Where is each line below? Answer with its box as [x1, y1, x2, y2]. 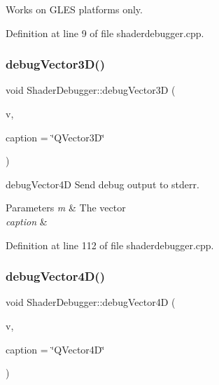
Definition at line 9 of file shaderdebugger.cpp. [6, 25, 204, 40]
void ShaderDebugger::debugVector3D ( [6, 83, 176, 97]
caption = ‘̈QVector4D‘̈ [6, 342, 105, 356]
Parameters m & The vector [6, 200, 126, 215]
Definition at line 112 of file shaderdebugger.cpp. [6, 237, 214, 252]
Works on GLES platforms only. [6, 2, 143, 16]
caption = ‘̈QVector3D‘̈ [6, 129, 105, 144]
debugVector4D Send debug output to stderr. [6, 176, 199, 191]
